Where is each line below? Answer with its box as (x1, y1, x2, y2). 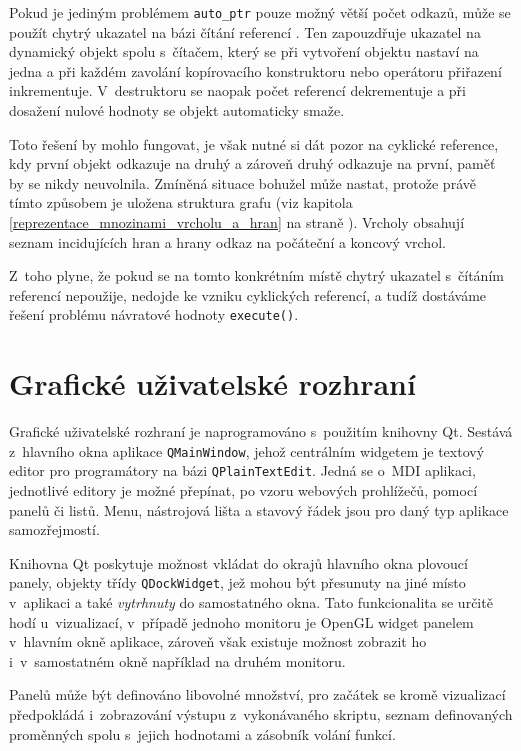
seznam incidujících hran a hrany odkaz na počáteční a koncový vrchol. (9, 231, 446, 252)
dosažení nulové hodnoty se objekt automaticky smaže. (9, 100, 345, 121)
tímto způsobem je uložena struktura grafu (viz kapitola (9, 192, 353, 213)
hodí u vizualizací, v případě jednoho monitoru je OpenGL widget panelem (9, 611, 474, 632)
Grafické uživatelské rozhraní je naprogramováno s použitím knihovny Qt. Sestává (9, 421, 513, 442)
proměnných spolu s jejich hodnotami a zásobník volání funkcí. (9, 723, 396, 744)
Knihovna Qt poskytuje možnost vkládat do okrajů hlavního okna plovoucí (9, 552, 468, 573)
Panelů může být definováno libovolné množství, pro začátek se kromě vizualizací (9, 684, 506, 705)
